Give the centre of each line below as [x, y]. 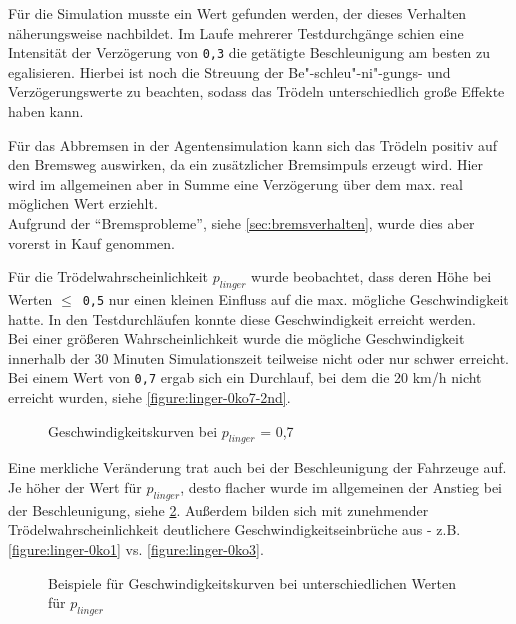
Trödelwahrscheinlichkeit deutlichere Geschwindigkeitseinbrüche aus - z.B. [234, 529]
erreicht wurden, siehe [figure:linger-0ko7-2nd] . [149, 397]
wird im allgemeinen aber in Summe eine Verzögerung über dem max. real [235, 183]
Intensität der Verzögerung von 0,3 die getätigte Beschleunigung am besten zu [249, 52]
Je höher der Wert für [75, 487]
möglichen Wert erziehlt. [83, 203]
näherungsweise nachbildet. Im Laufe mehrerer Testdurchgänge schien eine [236, 32]
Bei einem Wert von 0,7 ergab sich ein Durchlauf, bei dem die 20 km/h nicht [245, 377]
